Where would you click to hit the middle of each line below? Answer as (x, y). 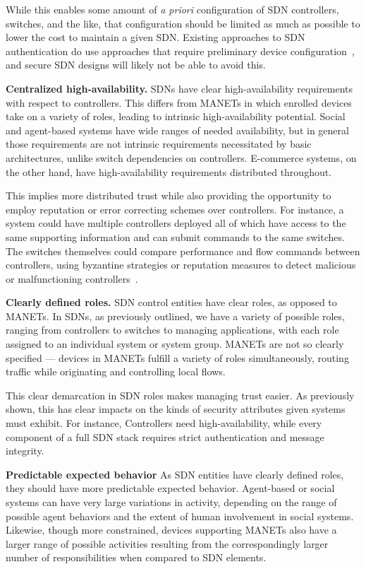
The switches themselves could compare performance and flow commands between (183, 251)
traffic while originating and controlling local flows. (116, 371)
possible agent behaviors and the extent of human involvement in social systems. (180, 516)
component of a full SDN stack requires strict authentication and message (165, 436)
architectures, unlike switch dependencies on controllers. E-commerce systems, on (181, 157)
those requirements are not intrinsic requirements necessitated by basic (159, 144)
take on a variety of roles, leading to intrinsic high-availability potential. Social (176, 116)
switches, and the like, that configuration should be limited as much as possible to (183, 23)
